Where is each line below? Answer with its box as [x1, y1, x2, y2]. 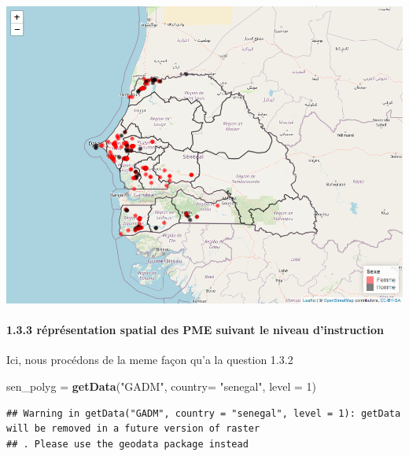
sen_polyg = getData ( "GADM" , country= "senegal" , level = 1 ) [6, 377, 317, 394]
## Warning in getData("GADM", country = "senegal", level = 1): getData [6, 407, 401, 419]
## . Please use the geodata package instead [6, 438, 249, 450]
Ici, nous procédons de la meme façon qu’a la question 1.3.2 [6, 351, 293, 368]
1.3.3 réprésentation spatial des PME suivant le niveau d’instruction [6, 322, 384, 338]
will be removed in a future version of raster [6, 423, 260, 435]
